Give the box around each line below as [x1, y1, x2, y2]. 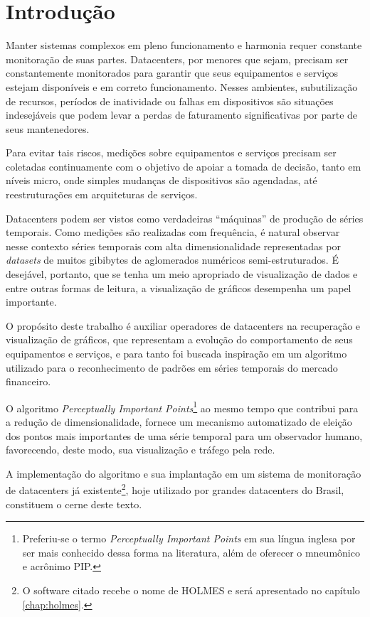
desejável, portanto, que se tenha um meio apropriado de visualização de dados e [6, 267, 358, 281]
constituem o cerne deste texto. [6, 496, 142, 511]
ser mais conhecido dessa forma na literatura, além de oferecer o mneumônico [22, 544, 360, 559]
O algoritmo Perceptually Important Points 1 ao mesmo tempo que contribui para [6, 398, 359, 415]
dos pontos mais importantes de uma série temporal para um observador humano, [6, 428, 363, 443]
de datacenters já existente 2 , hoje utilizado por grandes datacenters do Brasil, [6, 481, 344, 498]
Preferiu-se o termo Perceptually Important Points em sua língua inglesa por [22, 531, 356, 546]
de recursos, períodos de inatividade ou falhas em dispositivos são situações [6, 93, 334, 108]
